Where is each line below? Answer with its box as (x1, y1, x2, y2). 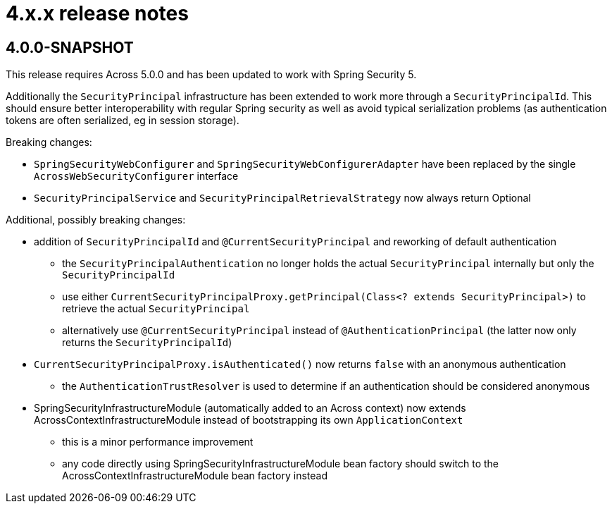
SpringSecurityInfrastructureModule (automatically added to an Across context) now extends (34, 402, 466, 415)
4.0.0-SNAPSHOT (6, 38, 134, 56)
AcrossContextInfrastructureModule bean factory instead (62, 470, 327, 482)
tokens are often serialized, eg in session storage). (6, 114, 239, 127)
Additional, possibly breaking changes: (6, 214, 186, 226)
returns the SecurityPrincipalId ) (62, 336, 232, 349)
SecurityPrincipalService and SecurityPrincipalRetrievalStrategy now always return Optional (34, 192, 531, 204)
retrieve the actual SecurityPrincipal (62, 302, 250, 315)
